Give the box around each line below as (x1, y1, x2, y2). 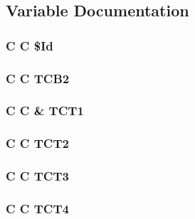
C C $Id (6, 36, 53, 54)
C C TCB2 (6, 69, 70, 87)
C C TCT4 (6, 199, 69, 217)
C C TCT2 (6, 134, 69, 152)
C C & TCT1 (6, 102, 84, 119)
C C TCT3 (6, 167, 69, 185)
